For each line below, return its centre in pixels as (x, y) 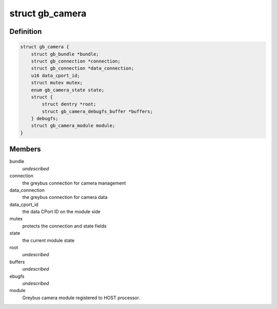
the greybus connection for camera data (65, 197)
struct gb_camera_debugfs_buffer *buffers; (97, 111)
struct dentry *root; (69, 104)
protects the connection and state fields (65, 226)
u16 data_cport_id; (56, 75)
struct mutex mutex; (57, 83)
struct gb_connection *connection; (76, 61)
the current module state (48, 240)
